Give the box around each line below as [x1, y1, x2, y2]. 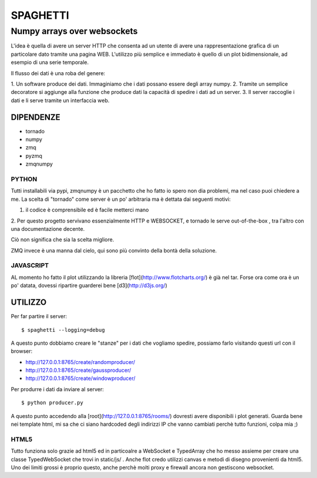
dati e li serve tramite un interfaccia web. [11, 97, 110, 104]
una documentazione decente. [11, 225, 85, 232]
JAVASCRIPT [11, 261, 49, 270]
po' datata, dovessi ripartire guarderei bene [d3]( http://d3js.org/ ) [11, 282, 167, 289]
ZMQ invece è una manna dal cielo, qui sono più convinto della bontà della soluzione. [11, 247, 217, 254]
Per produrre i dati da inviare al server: [11, 385, 104, 393]
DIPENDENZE [11, 112, 61, 122]
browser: [11, 348, 33, 355]
